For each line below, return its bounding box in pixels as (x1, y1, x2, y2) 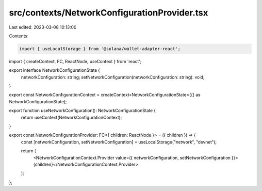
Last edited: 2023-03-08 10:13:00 (9, 24, 77, 30)
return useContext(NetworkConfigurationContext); (21, 114, 122, 120)
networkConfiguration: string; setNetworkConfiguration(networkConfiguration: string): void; (21, 74, 205, 80)
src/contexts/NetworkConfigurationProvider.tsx (9, 7, 209, 18)
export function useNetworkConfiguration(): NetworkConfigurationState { (9, 108, 156, 113)
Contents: (9, 33, 29, 39)
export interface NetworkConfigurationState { (9, 67, 100, 73)
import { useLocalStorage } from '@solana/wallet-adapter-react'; (19, 46, 180, 51)
